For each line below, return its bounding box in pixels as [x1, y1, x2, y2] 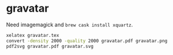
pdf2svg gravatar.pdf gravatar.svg [6, 43, 94, 49]
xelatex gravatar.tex [6, 32, 60, 38]
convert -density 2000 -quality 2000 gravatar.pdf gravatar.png [6, 37, 168, 44]
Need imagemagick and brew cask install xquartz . [6, 21, 133, 28]
